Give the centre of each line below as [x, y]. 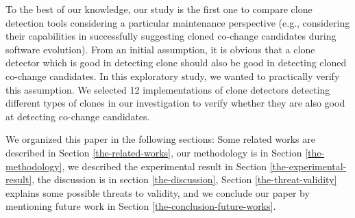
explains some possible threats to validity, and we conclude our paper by [158, 192]
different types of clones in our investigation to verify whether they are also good [175, 103]
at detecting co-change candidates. [78, 116]
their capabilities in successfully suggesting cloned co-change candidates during [171, 36]
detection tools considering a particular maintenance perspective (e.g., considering [178, 22]
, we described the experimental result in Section [164, 166]
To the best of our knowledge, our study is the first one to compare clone [159, 9]
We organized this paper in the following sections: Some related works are [160, 139]
